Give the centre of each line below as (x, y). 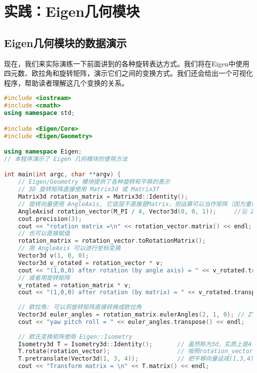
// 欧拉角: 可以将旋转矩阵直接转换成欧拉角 (80, 307)
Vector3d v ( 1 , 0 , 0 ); (53, 256)
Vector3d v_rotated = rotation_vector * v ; (91, 263)
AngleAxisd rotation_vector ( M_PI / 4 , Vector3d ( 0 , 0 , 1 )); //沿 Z (136, 211)
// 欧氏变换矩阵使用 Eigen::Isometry (75, 337)
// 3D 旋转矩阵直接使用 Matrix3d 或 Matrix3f (89, 189)
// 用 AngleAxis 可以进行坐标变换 (69, 248)
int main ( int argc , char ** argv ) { (63, 175)
